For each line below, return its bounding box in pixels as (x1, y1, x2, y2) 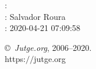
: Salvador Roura (5, 10, 66, 22)
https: (5, 53, 26, 65)
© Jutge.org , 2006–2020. (5, 41, 92, 53)
